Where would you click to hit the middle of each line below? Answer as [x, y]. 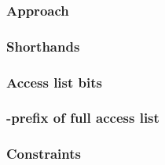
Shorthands [43, 46]
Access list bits [55, 82]
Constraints [44, 154]
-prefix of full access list [83, 118]
